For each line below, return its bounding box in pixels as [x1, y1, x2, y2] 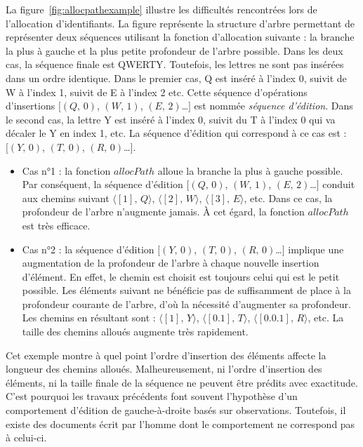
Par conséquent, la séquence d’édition [22, 177, 183, 192]
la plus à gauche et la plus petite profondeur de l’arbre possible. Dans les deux [6, 43, 343, 58]
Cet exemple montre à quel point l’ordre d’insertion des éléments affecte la [6, 347, 326, 362]
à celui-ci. [6, 430, 47, 445]
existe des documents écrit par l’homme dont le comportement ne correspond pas [6, 416, 355, 431]
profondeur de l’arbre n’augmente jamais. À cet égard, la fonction [22, 204, 305, 219]
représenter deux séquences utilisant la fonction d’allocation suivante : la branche [6, 29, 355, 44]
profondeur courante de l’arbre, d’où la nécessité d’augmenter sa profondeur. [22, 296, 351, 311]
